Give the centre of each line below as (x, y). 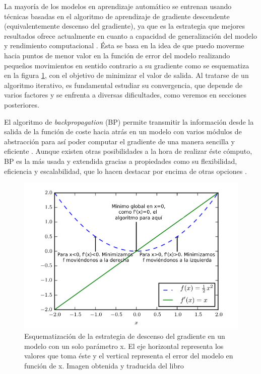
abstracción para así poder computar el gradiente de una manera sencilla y (119, 141)
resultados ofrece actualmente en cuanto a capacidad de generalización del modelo (130, 35)
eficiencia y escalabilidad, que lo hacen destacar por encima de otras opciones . (125, 171)
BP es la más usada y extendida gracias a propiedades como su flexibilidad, (121, 161)
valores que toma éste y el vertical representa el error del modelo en (129, 356)
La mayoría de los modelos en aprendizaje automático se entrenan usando (118, 6)
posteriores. (22, 104)
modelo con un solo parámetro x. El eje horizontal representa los (124, 346)
